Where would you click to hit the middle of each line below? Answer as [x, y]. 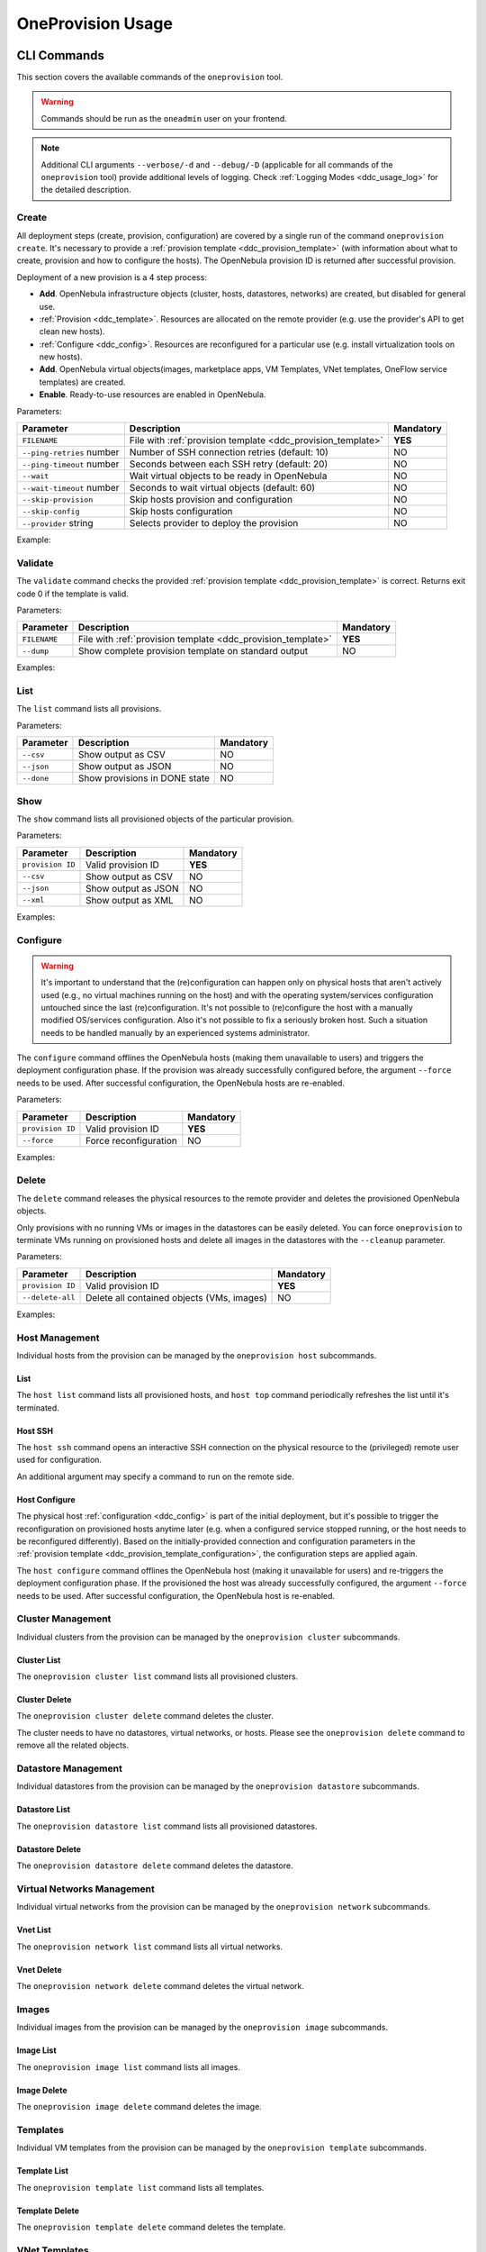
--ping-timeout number [71, 464]
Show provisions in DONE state [144, 778]
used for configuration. [59, 1460]
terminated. [38, 1407]
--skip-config [51, 511]
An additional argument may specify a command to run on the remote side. [155, 1476]
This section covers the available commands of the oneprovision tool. [150, 77]
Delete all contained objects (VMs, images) [176, 1297]
